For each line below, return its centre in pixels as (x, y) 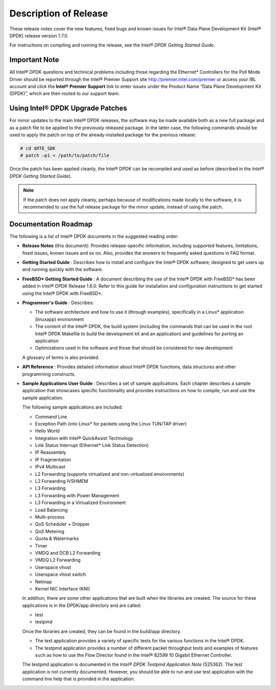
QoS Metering (50, 531)
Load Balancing (51, 510)
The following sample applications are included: (73, 407)
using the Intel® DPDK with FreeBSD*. (62, 293)
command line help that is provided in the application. (79, 679)
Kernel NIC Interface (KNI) (63, 588)
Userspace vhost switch (61, 575)
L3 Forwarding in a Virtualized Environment (80, 503)
